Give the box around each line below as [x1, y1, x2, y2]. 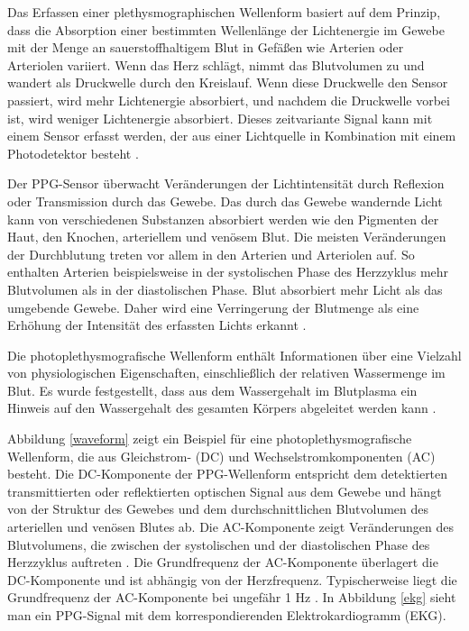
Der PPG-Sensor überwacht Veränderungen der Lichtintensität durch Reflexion [7, 174, 445, 193]
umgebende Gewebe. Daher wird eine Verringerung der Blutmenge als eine [7, 297, 419, 316]
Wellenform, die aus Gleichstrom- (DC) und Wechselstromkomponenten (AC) [7, 446, 436, 465]
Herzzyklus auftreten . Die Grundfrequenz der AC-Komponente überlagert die [7, 553, 438, 572]
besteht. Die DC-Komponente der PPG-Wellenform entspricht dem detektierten [7, 464, 448, 483]
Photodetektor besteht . [7, 143, 139, 162]
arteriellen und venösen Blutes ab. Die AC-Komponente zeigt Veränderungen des [7, 517, 455, 536]
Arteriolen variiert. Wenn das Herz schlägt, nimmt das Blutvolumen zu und [7, 55, 425, 74]
